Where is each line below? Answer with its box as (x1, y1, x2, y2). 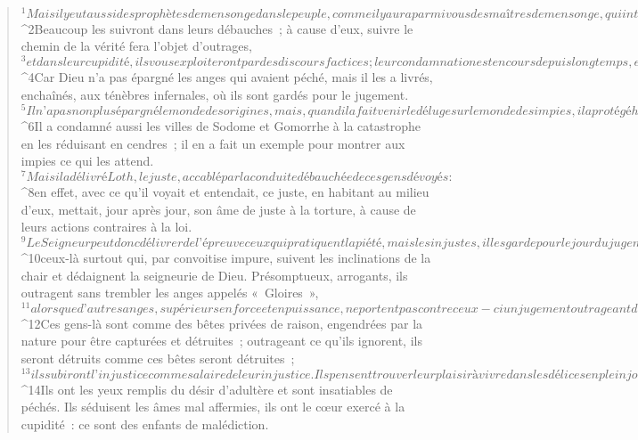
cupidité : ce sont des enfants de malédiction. (20, 414, 269, 433)
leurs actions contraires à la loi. (20, 217, 192, 236)
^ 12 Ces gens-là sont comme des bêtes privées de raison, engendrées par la (20, 314, 423, 332)
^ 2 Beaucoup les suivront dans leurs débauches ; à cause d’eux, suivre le (20, 19, 413, 37)
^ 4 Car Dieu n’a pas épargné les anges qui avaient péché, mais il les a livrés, (20, 67, 433, 86)
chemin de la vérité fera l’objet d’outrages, (20, 37, 252, 55)
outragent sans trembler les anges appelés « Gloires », (20, 283, 319, 302)
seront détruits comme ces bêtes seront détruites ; (20, 348, 295, 367)
